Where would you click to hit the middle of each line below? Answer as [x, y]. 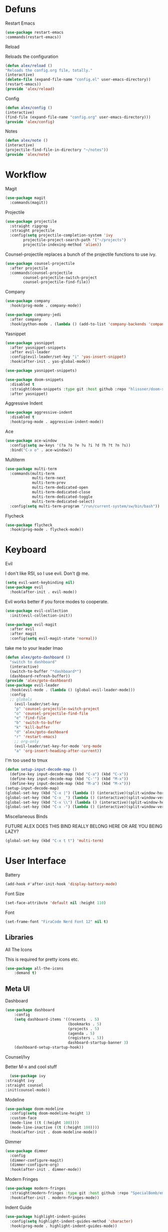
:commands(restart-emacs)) [33, 37]
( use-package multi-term [31, 469]
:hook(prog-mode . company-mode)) [45, 306]
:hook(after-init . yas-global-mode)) [50, 362]
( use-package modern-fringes [35, 1189]
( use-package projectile [31, 221]
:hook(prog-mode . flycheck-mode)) [47, 530]
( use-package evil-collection [37, 611]
